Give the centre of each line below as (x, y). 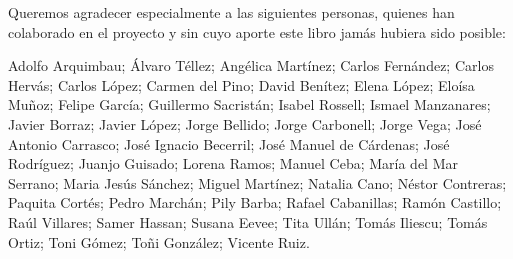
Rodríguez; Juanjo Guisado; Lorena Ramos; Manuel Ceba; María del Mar (233, 163)
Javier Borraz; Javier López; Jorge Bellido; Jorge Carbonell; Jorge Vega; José (245, 123)
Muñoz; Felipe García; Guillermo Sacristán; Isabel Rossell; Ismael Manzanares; (249, 104)
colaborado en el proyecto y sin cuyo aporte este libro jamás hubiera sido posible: (257, 31)
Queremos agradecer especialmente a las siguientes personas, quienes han (231, 12)
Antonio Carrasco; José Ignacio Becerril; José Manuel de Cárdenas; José (229, 143)
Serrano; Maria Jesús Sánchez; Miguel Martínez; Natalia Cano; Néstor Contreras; (257, 182)
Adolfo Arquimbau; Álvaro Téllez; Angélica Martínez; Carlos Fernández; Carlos (251, 65)
